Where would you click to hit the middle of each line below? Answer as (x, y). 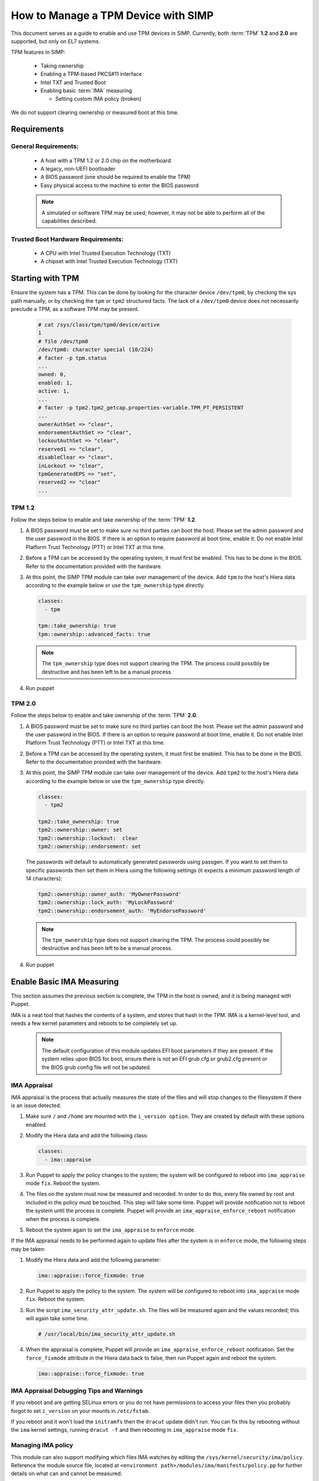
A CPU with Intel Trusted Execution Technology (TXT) (106, 253)
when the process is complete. (63, 1219)
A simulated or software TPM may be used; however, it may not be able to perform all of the (153, 213)
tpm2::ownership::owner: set (80, 830)
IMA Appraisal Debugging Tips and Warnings (77, 1390)
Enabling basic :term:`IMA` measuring (86, 90)
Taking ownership (62, 66)
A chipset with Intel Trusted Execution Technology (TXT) (109, 261)
